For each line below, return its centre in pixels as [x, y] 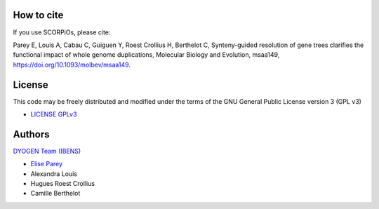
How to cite [38, 15]
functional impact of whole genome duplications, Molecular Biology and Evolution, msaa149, [146, 55]
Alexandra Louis [54, 174]
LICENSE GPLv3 [54, 114]
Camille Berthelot [55, 194]
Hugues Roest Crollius [62, 184]
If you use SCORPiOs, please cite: [62, 32]
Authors [31, 134]
